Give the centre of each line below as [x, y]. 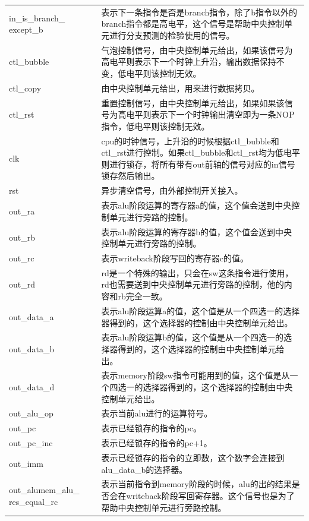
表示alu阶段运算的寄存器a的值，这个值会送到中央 [196, 205]
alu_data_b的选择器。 [144, 469]
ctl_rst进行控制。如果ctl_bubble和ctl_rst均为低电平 [201, 152]
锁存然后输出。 [130, 176]
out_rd [22, 284]
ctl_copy [25, 88]
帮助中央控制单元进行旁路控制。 [164, 507]
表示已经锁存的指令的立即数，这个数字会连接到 [193, 457]
